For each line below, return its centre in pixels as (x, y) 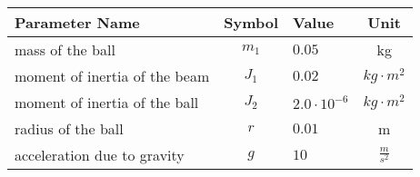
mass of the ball (65, 49)
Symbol (251, 22)
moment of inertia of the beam (112, 76)
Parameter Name (77, 22)
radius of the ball (69, 128)
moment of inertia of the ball (107, 102)
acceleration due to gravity (100, 155)
